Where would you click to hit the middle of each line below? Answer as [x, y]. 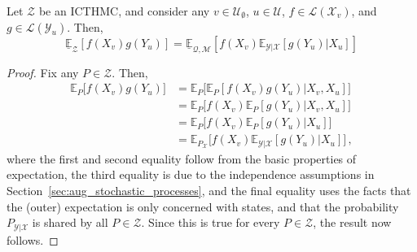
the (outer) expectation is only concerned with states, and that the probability [203, 206]
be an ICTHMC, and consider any [124, 11]
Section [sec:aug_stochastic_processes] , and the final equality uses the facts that [209, 190]
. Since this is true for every [211, 222]
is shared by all [70, 222]
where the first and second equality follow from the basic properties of [182, 158]
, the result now [352, 222]
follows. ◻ [33, 239]
